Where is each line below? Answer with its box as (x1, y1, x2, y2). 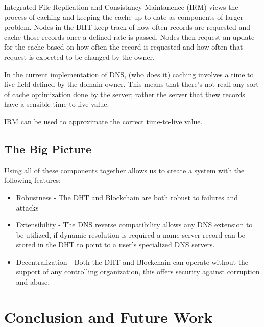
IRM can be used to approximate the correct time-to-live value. (4, 115, 203, 126)
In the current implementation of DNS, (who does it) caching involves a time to (4, 68, 254, 79)
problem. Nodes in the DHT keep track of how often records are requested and (4, 21, 251, 32)
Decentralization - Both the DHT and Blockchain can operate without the (16, 256, 249, 267)
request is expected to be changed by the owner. (4, 51, 155, 62)
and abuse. (16, 276, 50, 287)
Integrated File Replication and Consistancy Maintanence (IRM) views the (4, 2, 238, 12)
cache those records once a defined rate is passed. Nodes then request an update (4, 31, 255, 42)
